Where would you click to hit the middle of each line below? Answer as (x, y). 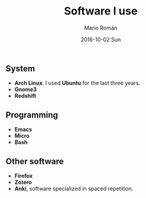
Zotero (23, 182)
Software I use (101, 11)
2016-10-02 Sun (101, 39)
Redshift (25, 96)
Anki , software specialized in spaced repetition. (74, 188)
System (21, 69)
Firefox (24, 176)
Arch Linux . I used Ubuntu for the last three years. (77, 83)
